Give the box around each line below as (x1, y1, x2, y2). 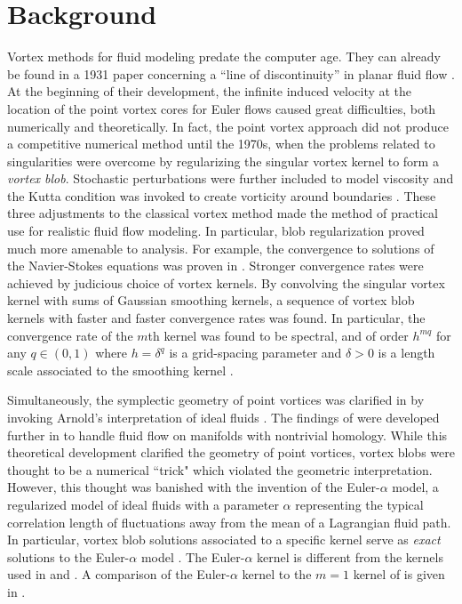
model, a (392, 478, 439, 496)
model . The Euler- (140, 547, 245, 566)
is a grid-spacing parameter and (169, 343, 342, 362)
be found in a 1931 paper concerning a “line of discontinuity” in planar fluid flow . (7, 64, 455, 83)
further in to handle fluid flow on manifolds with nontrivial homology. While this (7, 425, 448, 444)
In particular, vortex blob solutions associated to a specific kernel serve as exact (7, 530, 441, 549)
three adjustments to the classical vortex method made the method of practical (7, 204, 438, 222)
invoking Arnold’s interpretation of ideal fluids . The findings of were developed (7, 408, 440, 426)
